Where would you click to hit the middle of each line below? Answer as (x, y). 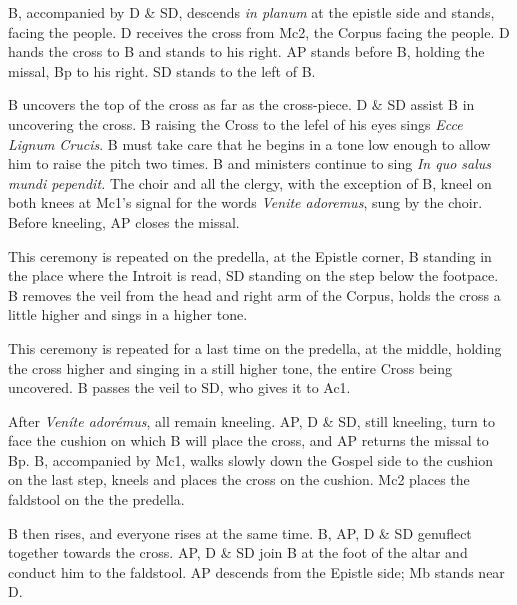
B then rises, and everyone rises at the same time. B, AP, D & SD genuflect (240, 532)
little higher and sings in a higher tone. (128, 314)
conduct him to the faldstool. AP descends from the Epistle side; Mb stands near (256, 571)
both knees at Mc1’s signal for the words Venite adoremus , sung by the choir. (245, 202)
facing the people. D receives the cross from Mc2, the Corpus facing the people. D (259, 31)
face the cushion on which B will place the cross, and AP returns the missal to (248, 440)
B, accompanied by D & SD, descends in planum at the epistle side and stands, (251, 12)
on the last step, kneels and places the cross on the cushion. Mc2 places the (239, 479)
